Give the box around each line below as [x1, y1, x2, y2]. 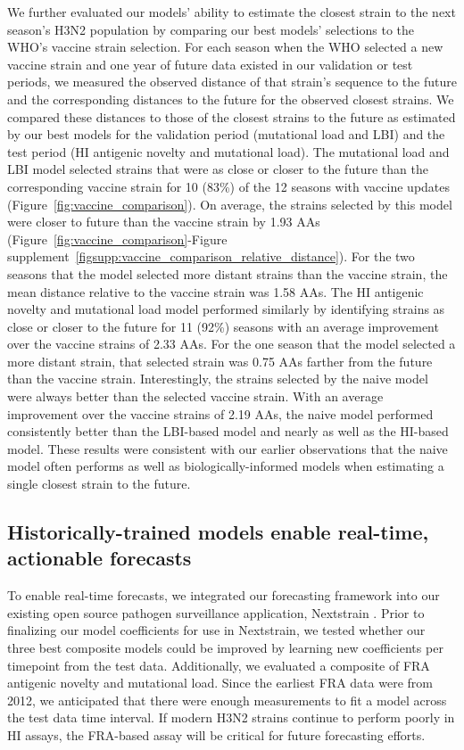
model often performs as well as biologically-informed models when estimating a [7, 457, 444, 475]
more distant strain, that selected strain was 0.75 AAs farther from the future [7, 351, 433, 370]
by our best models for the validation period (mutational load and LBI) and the [7, 125, 445, 144]
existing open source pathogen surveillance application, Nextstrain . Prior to [7, 603, 425, 622]
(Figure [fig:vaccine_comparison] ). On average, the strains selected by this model [7, 194, 452, 213]
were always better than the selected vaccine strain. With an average [7, 387, 384, 406]
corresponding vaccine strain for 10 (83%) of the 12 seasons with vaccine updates [7, 177, 451, 195]
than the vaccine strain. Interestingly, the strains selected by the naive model [7, 369, 428, 388]
